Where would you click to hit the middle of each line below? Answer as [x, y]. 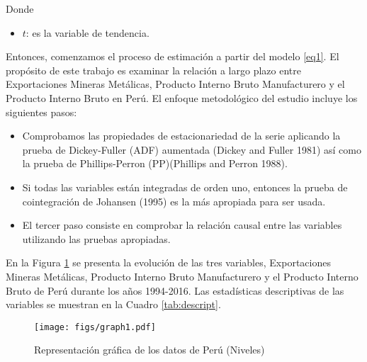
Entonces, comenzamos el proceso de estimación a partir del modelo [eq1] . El [173, 56]
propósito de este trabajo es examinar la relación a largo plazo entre [153, 70]
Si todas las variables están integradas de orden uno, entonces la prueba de [185, 187]
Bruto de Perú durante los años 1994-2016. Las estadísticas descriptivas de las [175, 290]
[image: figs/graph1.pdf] [95, 327]
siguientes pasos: [41, 112]
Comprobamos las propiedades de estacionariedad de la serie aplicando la [181, 136]
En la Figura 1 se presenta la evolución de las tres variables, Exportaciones [168, 262]
